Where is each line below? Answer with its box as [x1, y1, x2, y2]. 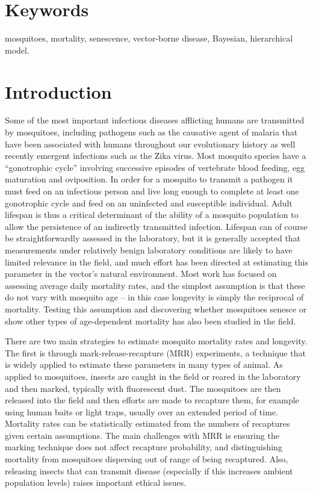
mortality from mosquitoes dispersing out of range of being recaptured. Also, [5, 453, 288, 465]
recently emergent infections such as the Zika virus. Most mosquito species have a [5, 149, 306, 162]
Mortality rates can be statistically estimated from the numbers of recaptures [5, 417, 290, 430]
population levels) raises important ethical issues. [5, 476, 187, 489]
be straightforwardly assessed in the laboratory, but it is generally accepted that [5, 232, 301, 244]
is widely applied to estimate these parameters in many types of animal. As [5, 358, 283, 371]
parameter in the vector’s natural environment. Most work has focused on [5, 267, 277, 280]
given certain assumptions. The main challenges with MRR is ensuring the [5, 429, 279, 441]
